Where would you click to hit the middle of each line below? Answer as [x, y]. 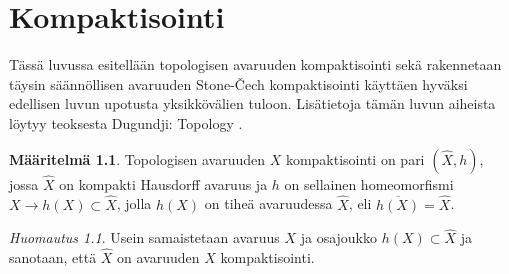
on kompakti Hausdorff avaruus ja [163, 183]
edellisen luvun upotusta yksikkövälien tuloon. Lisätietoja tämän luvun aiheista [252, 103]
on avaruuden [158, 257]
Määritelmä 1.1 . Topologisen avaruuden [137, 158]
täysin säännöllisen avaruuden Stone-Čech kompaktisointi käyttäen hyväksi [238, 83]
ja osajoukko [339, 237]
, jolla [134, 203]
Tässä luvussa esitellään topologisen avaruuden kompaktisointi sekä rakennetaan [255, 64]
